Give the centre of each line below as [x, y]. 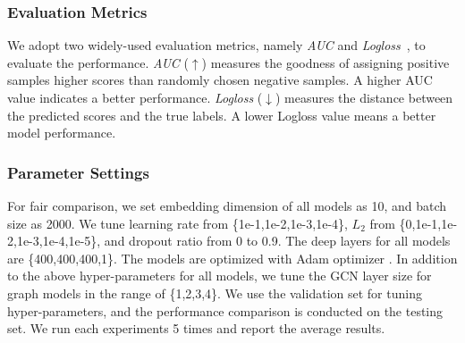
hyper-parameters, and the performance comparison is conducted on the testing [225, 310]
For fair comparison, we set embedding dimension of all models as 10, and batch [227, 205]
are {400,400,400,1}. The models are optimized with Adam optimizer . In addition [232, 258]
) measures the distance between [364, 97]
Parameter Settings [78, 172]
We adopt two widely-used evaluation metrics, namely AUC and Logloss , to [216, 45]
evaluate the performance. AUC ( [98, 62]
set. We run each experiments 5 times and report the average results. [196, 328]
